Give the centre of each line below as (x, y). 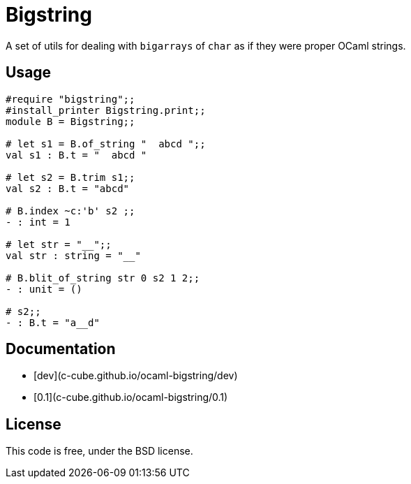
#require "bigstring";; (70, 99)
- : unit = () (44, 289)
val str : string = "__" (73, 255)
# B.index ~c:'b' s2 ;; (70, 211)
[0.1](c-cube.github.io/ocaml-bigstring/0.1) (131, 397)
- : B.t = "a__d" (53, 322)
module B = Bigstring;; (70, 121)
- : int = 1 (38, 222)
